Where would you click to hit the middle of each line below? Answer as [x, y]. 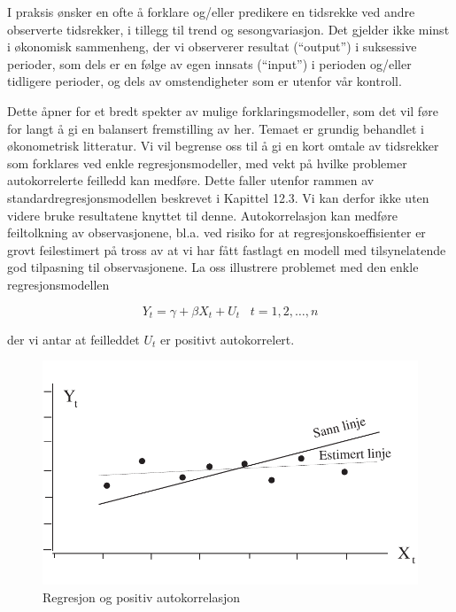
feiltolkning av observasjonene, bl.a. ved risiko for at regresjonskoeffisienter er [216, 232]
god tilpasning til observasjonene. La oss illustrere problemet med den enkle [213, 267]
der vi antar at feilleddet [73, 339]
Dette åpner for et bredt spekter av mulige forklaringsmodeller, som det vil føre [223, 110]
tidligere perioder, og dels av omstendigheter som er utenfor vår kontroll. [205, 81]
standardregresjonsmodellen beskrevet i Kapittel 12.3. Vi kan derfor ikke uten [218, 197]
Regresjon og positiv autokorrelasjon [142, 597]
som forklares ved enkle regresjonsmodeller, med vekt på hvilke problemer [207, 163]
